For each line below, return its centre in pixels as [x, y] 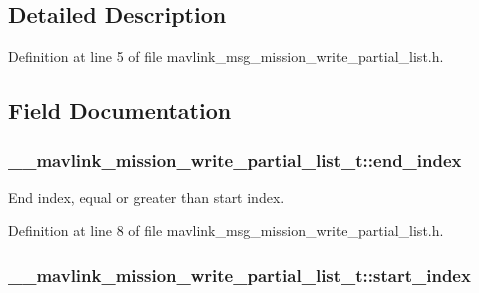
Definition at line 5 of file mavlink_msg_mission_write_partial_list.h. [226, 56]
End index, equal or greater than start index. [146, 196]
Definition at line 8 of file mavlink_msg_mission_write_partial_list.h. [226, 230]
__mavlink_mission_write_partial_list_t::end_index [235, 159]
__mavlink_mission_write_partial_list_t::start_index [239, 274]
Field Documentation [120, 110]
